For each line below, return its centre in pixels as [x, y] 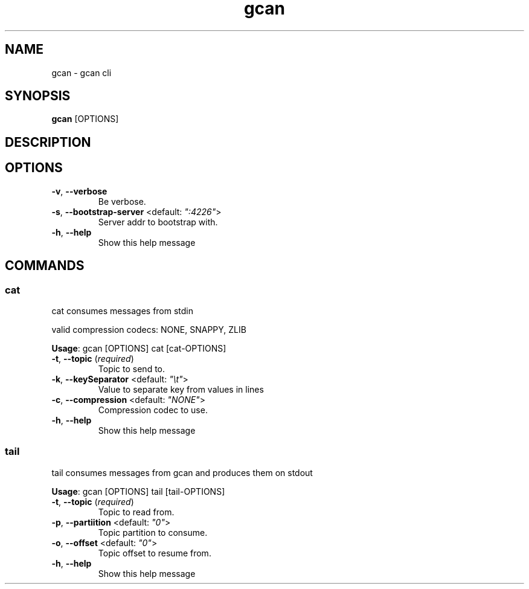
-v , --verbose [79, 191]
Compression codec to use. [153, 410]
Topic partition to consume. [153, 532]
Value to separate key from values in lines [181, 389]
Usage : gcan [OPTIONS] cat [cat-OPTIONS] [139, 348]
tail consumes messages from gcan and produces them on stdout [182, 472]
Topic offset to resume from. [155, 553]
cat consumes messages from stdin [123, 311]
